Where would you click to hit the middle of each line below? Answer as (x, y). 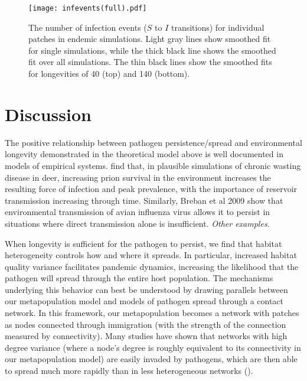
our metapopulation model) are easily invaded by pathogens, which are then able (151, 359)
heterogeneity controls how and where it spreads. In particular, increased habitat (151, 255)
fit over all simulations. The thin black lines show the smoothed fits (150, 62)
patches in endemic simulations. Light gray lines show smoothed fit (150, 39)
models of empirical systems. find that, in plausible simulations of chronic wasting (153, 165)
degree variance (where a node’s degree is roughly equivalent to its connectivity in (153, 347)
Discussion (48, 114)
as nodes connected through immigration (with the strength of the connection (146, 324)
